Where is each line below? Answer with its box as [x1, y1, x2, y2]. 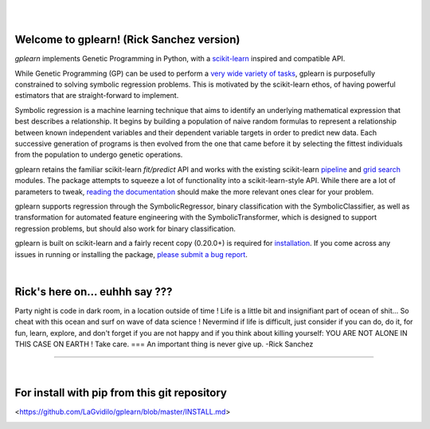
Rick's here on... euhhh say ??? [14, 285, 173, 298]
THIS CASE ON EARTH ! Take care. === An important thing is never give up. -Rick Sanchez [14, 339, 314, 349]
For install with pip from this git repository [14, 386, 227, 400]
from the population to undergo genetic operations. [14, 150, 183, 159]
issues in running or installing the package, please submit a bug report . [14, 249, 248, 259]
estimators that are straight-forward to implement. [14, 91, 179, 100]
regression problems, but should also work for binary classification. [14, 224, 236, 233]
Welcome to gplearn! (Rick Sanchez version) [14, 33, 240, 47]
